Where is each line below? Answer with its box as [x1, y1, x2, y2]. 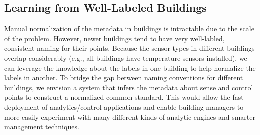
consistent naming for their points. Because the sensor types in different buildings [4, 43, 255, 53]
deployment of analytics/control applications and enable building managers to [4, 101, 244, 112]
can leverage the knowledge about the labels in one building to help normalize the [4, 62, 256, 73]
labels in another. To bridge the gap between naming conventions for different [4, 72, 243, 83]
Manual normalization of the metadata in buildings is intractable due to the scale [4, 23, 254, 34]
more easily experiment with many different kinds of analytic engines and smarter [4, 111, 255, 122]
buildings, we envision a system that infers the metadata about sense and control [4, 82, 253, 92]
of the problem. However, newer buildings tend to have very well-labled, [4, 33, 225, 43]
